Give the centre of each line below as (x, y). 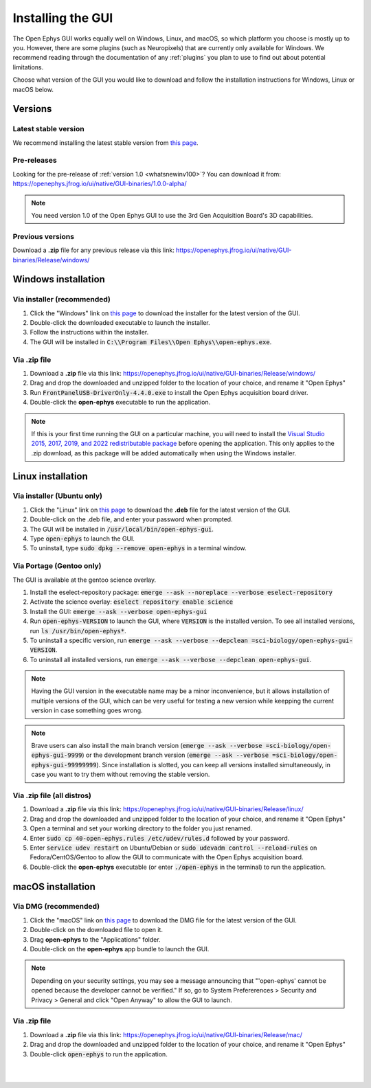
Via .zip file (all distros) (52, 795)
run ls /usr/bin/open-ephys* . (78, 631)
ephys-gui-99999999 (64, 765)
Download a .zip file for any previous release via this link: (93, 250)
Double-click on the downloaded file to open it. (96, 930)
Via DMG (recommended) (56, 907)
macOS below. (33, 89)
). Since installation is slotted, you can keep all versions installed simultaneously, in (214, 764)
